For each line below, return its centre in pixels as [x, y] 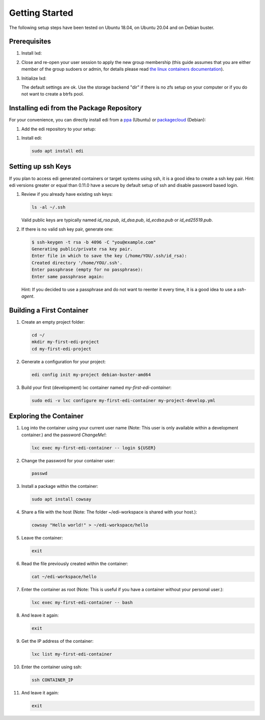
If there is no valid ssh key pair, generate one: [67, 229]
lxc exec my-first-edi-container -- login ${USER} [94, 448]
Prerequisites [30, 42]
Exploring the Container [46, 416]
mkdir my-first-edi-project [65, 342]
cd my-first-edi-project [62, 349]
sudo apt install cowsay [62, 499]
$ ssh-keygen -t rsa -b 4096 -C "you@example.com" [94, 242]
